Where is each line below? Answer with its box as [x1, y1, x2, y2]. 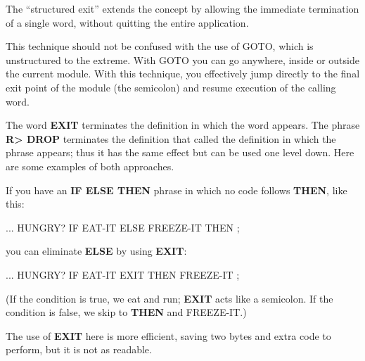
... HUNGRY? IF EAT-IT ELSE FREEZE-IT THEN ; [6, 220, 240, 234]
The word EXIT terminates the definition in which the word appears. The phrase [6, 118, 360, 132]
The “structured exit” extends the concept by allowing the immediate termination [6, 1, 359, 15]
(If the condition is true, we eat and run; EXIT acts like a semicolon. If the [6, 291, 333, 305]
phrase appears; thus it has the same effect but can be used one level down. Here [6, 145, 354, 160]
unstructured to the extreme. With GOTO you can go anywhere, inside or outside [6, 52, 359, 67]
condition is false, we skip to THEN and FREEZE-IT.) [6, 305, 247, 319]
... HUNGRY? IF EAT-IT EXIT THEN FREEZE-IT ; [6, 267, 240, 281]
